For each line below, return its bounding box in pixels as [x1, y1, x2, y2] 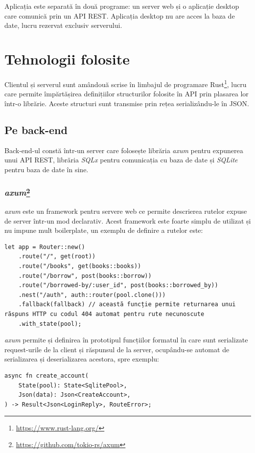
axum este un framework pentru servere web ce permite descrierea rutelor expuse [4, 206, 247, 216]
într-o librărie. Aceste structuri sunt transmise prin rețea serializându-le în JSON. [4, 98, 249, 108]
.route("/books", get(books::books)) [18, 262, 141, 270]
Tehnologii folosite [4, 48, 130, 68]
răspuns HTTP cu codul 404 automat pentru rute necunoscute [4, 310, 205, 317]
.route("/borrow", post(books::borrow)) [18, 272, 152, 279]
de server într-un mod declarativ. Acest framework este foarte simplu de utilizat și [4, 215, 251, 226]
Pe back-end [4, 122, 68, 137]
